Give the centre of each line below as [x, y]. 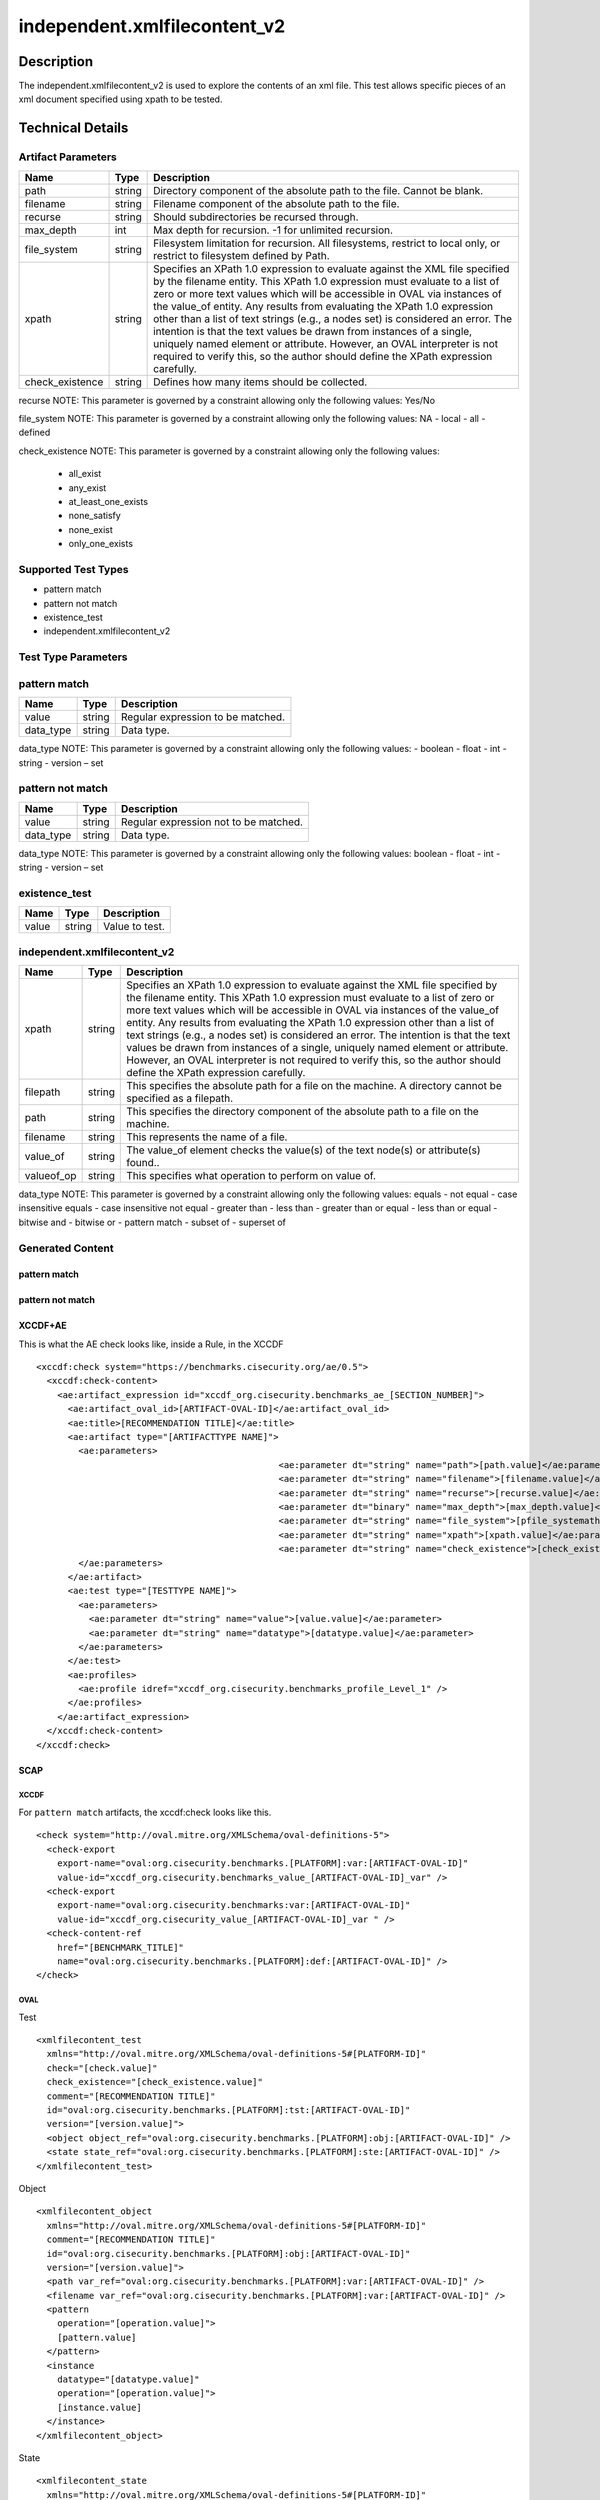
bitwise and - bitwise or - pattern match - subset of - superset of [152, 1222]
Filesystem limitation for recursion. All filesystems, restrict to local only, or [327, 243]
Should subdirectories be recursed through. [256, 217]
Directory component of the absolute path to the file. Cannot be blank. [318, 190]
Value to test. [134, 927]
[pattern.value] [96, 2337]
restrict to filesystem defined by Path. [241, 255]
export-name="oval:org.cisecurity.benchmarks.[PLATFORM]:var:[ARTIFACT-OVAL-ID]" [262, 1863]
